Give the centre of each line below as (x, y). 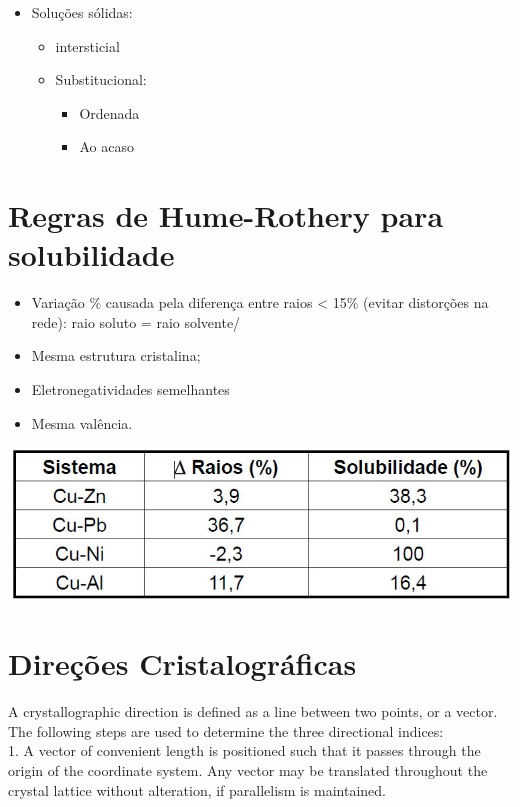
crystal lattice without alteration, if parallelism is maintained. (197, 789)
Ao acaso (106, 146)
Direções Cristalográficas (182, 663)
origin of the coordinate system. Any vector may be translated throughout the (248, 770)
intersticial (87, 45)
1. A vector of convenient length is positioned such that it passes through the (244, 750)
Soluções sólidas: (82, 12)
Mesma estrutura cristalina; (116, 355)
